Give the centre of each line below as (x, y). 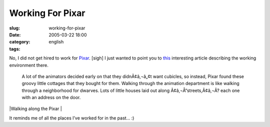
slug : (14, 28)
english (56, 42)
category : (20, 42)
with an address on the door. (51, 97)
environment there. (29, 65)
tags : (15, 49)
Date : (15, 34)
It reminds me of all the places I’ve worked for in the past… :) (72, 118)
